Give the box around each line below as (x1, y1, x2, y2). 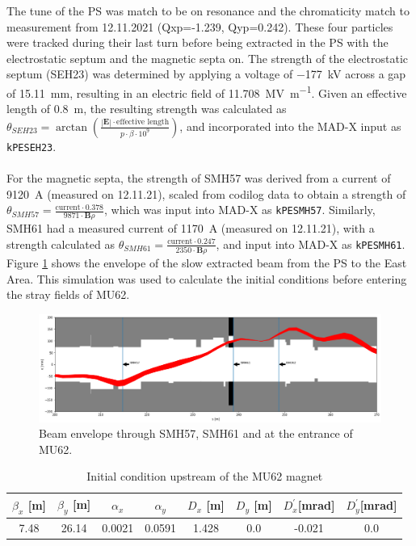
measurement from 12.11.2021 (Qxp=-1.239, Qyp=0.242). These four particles (6, 18, 393, 35)
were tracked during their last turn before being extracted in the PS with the (6, 34, 389, 51)
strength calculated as (6, 235, 115, 252)
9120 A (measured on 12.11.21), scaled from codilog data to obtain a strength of (6, 185, 406, 202)
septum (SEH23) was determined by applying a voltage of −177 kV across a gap (6, 65, 406, 82)
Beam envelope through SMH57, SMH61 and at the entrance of (39, 425, 353, 442)
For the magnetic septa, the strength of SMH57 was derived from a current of (6, 170, 391, 187)
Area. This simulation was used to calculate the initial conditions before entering (6, 270, 407, 287)
